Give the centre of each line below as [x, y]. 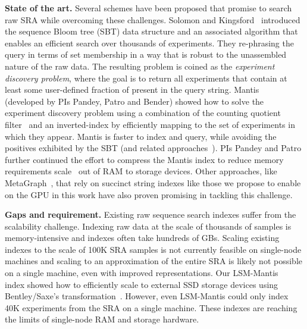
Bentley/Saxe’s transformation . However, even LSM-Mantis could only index [147, 296]
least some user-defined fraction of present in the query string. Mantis [132, 90]
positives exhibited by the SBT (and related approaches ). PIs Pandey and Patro [153, 148]
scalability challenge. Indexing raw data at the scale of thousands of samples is [148, 226]
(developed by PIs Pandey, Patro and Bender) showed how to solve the [134, 101]
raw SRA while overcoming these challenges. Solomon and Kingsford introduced [153, 19]
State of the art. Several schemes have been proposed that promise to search [148, 8]
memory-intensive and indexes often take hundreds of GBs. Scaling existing [142, 238]
